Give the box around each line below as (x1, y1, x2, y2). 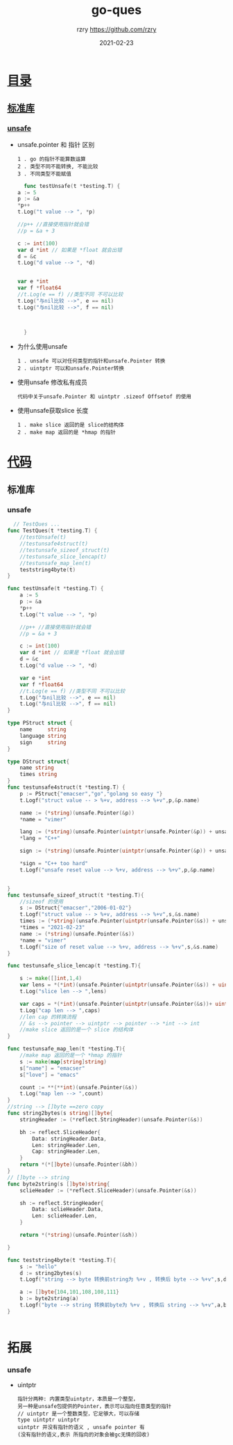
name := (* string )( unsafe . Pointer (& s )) (19, 930, 135, 938)
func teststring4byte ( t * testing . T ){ (7, 1256, 116, 1263)
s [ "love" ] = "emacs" (19, 1071, 79, 1078)
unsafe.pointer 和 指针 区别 (17, 140, 95, 148)
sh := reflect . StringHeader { (19, 1199, 104, 1206)
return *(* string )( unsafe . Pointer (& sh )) (19, 1231, 138, 1238)
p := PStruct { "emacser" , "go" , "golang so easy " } (19, 790, 163, 797)
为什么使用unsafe (17, 342, 68, 350)
